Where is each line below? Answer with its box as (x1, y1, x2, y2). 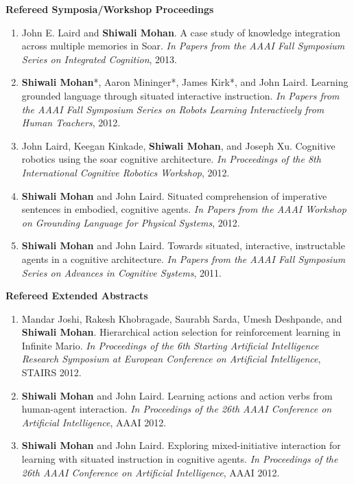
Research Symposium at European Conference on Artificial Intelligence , (21, 352, 321, 366)
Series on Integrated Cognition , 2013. (21, 51, 177, 66)
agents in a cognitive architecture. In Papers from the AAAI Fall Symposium (21, 251, 346, 266)
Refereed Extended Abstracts (5, 288, 148, 303)
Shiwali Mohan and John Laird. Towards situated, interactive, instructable (21, 238, 345, 253)
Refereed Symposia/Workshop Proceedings (5, 2, 214, 16)
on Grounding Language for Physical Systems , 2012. (21, 215, 240, 229)
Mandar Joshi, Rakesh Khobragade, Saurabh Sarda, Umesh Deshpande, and (21, 311, 342, 325)
